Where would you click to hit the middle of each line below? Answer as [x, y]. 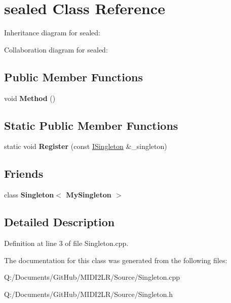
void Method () [30, 98]
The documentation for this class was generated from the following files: [116, 260]
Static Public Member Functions [91, 125]
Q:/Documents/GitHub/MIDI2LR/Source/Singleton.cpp [92, 277]
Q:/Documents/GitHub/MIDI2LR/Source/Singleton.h [89, 294]
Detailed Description [60, 222]
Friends [24, 173]
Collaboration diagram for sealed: [56, 49]
